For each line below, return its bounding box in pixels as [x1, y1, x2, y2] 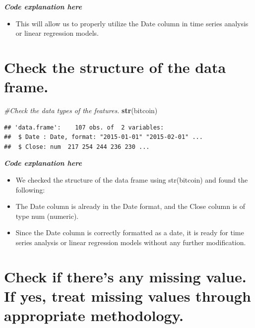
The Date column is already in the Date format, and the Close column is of [15, 201, 246, 211]
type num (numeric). [15, 210, 79, 221]
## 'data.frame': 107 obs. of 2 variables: [4, 124, 164, 131]
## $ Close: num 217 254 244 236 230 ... [4, 143, 150, 150]
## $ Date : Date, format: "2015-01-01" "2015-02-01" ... [4, 133, 203, 141]
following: [15, 184, 45, 195]
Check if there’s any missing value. [4, 266, 247, 286]
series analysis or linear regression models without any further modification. [15, 237, 246, 248]
